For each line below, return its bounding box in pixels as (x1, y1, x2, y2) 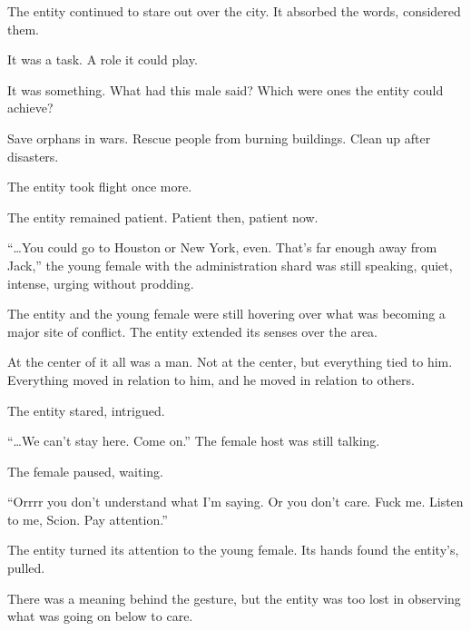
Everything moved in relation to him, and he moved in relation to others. (7, 370, 415, 389)
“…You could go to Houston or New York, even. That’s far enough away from (7, 238, 437, 257)
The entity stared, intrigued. (7, 400, 165, 419)
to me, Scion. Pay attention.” (7, 509, 168, 528)
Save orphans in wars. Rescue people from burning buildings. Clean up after (7, 128, 431, 147)
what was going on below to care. (7, 606, 193, 626)
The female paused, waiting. (7, 461, 163, 480)
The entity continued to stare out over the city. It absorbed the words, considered (7, 2, 461, 20)
